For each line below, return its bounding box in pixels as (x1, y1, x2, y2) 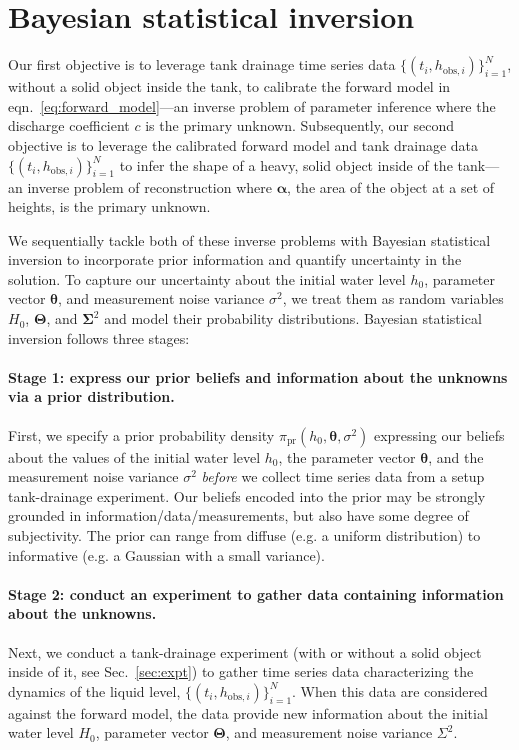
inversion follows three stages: (8, 327, 190, 348)
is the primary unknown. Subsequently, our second (145, 115, 454, 136)
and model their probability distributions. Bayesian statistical (104, 308, 482, 329)
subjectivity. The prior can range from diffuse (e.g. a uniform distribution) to (8, 525, 481, 546)
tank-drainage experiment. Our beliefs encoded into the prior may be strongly (8, 485, 486, 506)
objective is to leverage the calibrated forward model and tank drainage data (8, 134, 479, 155)
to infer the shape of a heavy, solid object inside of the (119, 154, 453, 175)
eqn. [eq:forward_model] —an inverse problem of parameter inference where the (8, 95, 496, 116)
